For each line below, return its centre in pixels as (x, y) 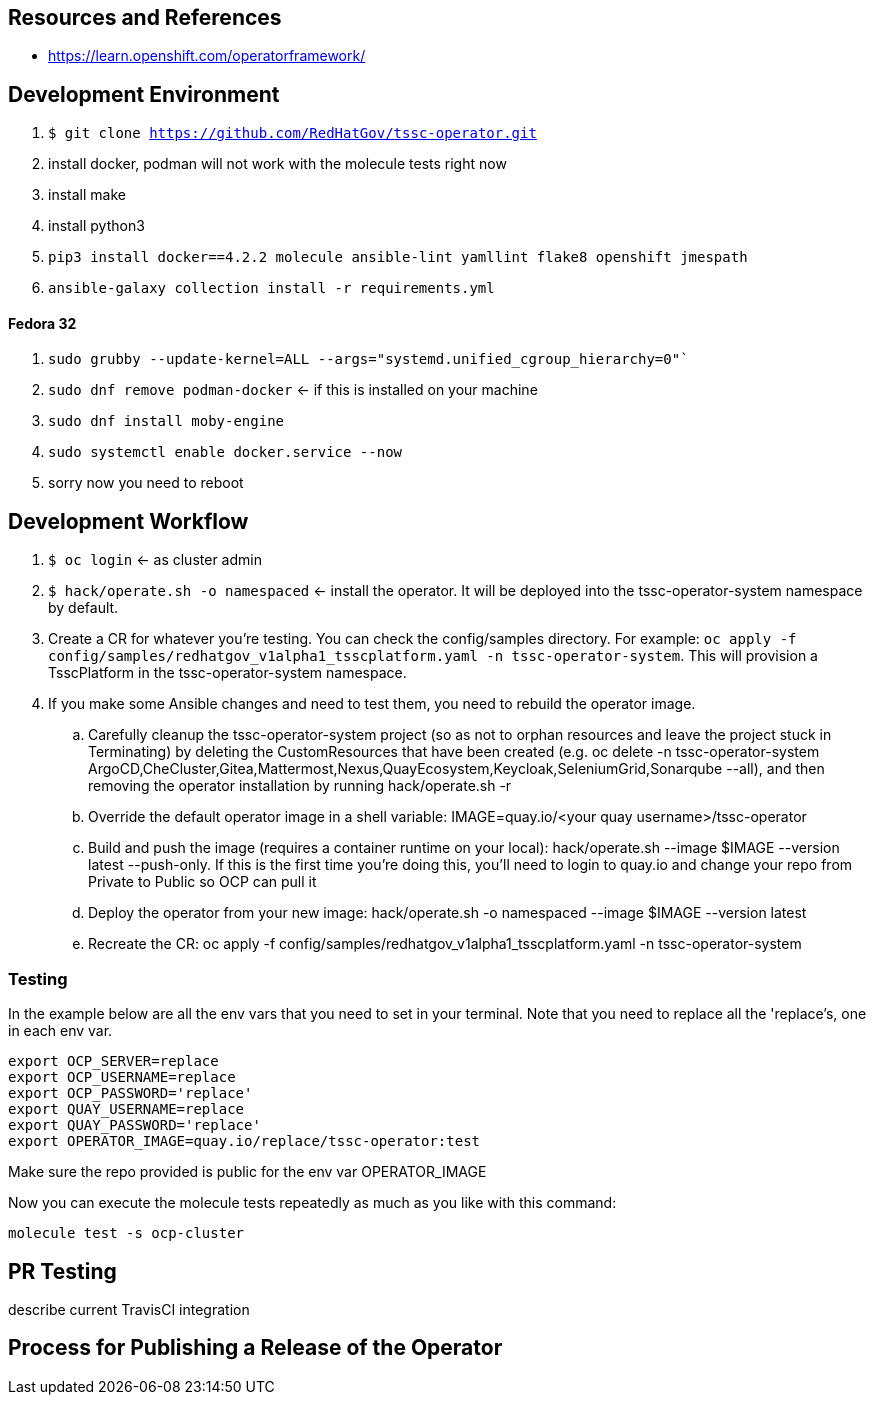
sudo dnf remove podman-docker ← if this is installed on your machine (293, 390)
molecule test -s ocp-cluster (126, 1233)
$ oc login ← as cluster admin (155, 560)
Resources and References (145, 17)
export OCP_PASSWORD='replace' (130, 1093)
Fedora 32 (42, 323)
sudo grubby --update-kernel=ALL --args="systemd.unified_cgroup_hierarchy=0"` (368, 359)
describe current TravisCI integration (129, 1309)
